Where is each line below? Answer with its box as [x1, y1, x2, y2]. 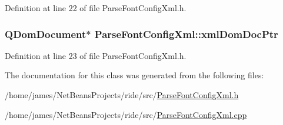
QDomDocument [5, 26, 86, 41]
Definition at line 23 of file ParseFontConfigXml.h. [5, 49, 187, 61]
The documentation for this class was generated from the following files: [5, 69, 264, 81]
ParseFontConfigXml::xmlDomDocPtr [94, 26, 278, 41]
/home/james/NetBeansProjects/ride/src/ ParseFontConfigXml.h [5, 89, 239, 100]
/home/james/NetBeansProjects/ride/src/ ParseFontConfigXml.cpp [5, 108, 247, 120]
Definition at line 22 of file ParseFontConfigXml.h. [5, 2, 187, 13]
